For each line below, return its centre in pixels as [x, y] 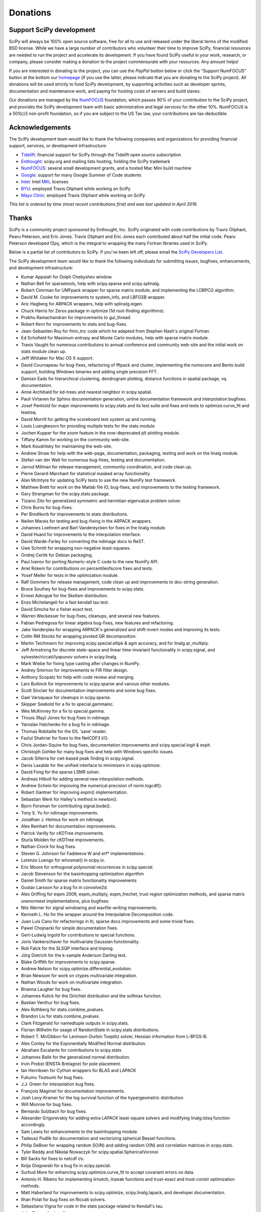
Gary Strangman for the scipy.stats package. [65, 494]
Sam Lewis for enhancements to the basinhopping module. [80, 1132]
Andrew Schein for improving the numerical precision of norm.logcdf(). [92, 785]
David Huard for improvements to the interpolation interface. [81, 534]
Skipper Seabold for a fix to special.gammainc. [68, 704]
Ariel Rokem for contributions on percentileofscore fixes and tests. [87, 568]
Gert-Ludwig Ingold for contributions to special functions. [78, 935]
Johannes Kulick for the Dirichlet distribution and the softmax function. [91, 996]
